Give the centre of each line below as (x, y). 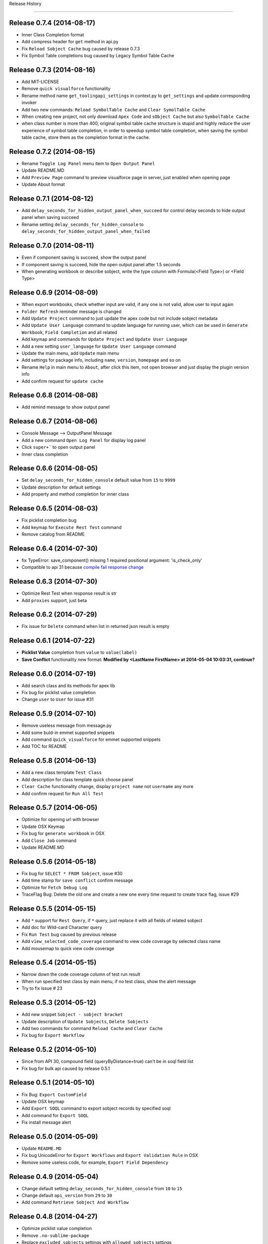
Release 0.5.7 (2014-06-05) (53, 808)
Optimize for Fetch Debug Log (55, 887)
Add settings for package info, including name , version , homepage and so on (101, 360)
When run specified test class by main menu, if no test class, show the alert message (109, 981)
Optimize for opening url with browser (60, 820)
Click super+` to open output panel (58, 447)
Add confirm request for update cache (63, 381)
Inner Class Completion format (53, 34)
